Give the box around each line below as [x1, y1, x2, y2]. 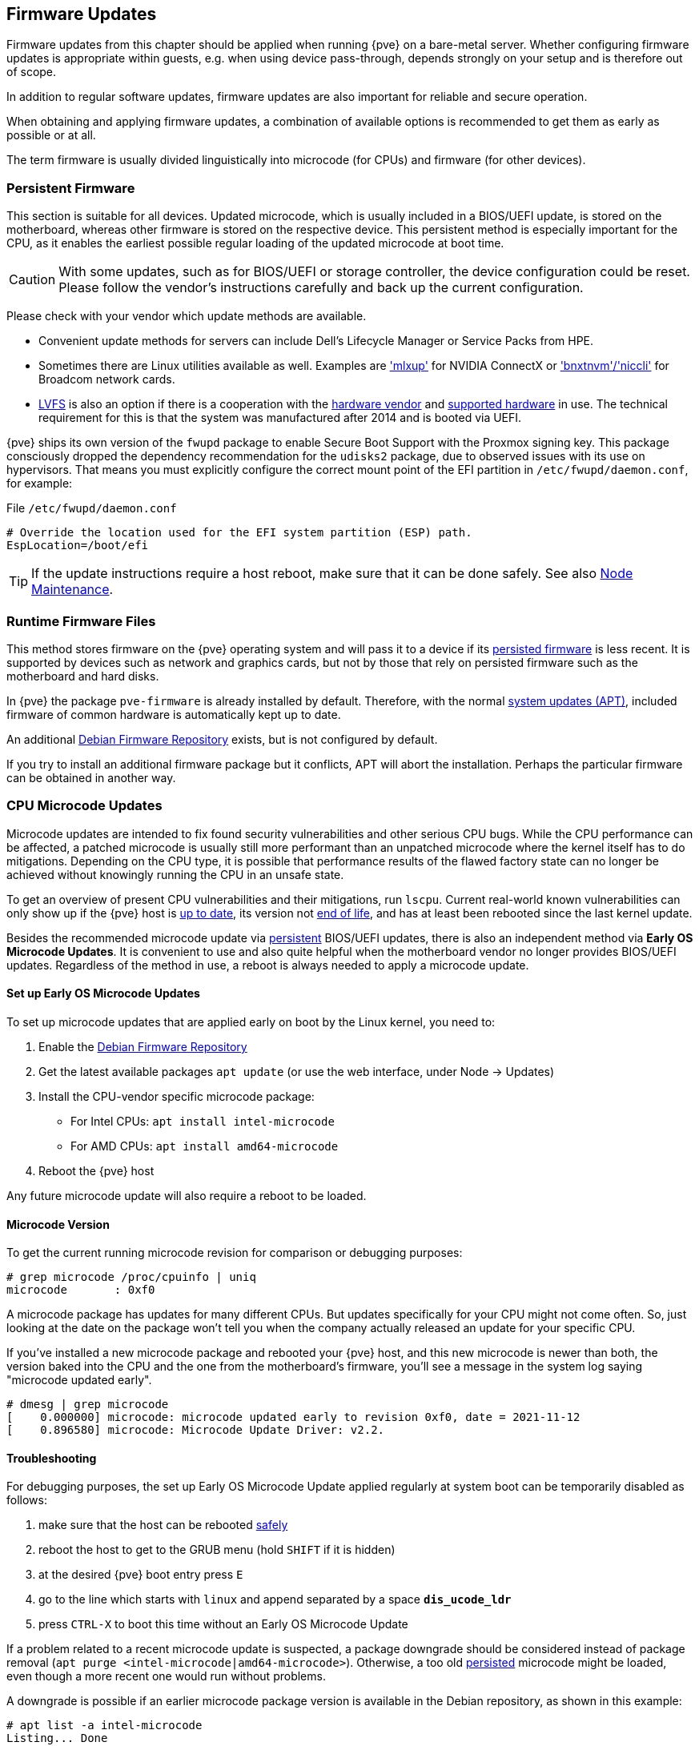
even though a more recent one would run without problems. [6, 1669, 326, 1684]
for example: [6, 476, 73, 491]
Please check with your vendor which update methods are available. [6, 309, 367, 323]
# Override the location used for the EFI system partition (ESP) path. [6, 526, 472, 540]
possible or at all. [6, 128, 96, 142]
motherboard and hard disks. [6, 668, 159, 683]
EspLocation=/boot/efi [6, 539, 149, 552]
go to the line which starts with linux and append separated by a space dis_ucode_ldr [38, 1592, 512, 1607]
